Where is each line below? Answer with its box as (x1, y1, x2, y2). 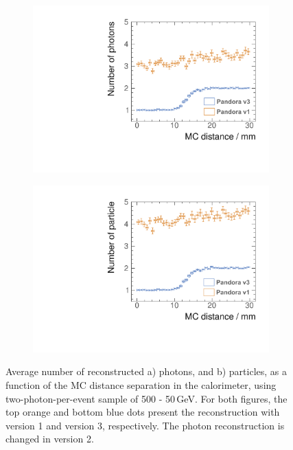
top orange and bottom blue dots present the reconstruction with (5, 405, 280, 419)
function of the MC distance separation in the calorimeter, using (5, 378, 277, 392)
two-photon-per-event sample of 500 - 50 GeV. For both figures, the (5, 391, 288, 405)
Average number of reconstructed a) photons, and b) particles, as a (5, 364, 288, 379)
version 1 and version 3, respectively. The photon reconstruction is (5, 418, 285, 432)
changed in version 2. (5, 431, 94, 446)
